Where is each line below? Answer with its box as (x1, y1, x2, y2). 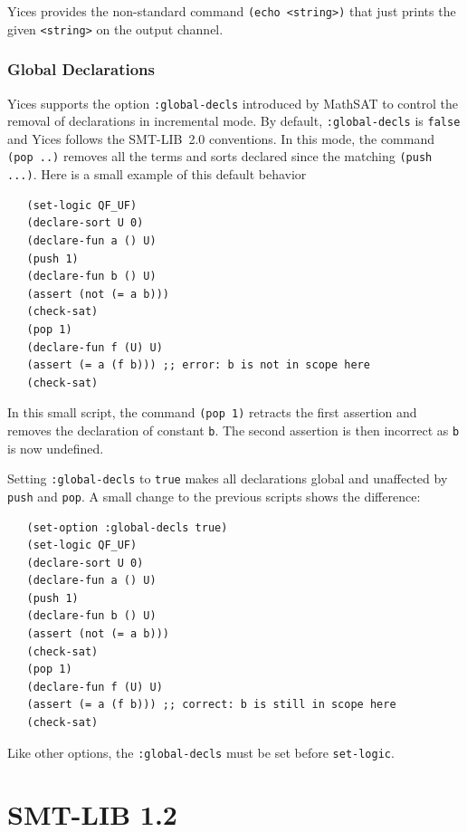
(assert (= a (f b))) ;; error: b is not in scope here (26, 359, 370, 372)
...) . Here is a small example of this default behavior (7, 165, 307, 184)
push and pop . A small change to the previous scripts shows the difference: (7, 486, 421, 505)
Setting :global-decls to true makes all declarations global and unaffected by (7, 469, 448, 488)
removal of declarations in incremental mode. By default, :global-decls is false (7, 111, 461, 130)
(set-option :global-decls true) (26, 521, 228, 534)
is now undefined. (7, 438, 104, 457)
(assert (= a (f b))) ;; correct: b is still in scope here (26, 698, 396, 712)
